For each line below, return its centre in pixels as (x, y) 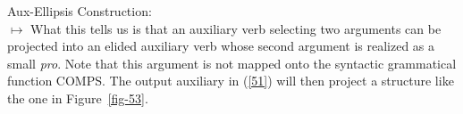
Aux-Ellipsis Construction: (80, 11)
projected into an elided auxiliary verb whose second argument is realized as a (221, 46)
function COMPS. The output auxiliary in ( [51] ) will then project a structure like (231, 81)
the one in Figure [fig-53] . (78, 98)
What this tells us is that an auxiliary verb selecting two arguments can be (236, 28)
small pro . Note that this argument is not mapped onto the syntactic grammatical (232, 63)
